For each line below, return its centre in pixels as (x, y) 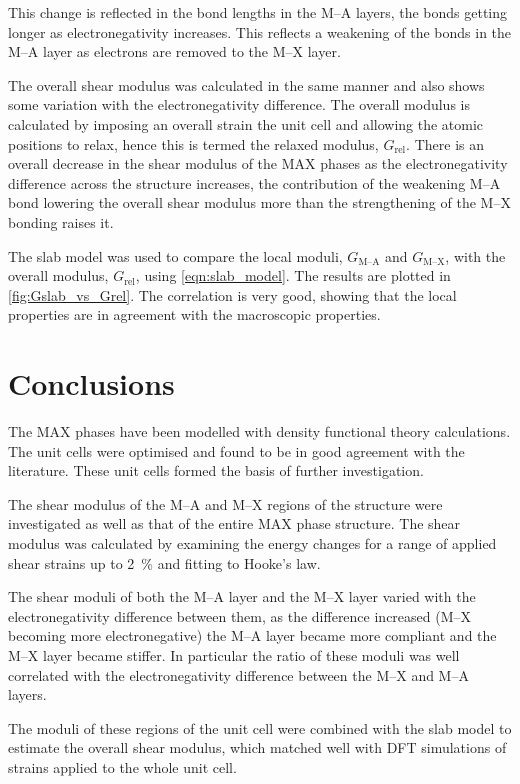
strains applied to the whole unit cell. (122, 766)
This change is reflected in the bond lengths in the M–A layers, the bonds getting (258, 12)
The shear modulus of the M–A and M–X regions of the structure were (225, 503)
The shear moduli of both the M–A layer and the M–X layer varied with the (242, 596)
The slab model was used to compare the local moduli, (175, 255)
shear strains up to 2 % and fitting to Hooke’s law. (164, 562)
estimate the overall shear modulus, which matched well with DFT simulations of (257, 747)
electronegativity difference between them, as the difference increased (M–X (240, 615)
